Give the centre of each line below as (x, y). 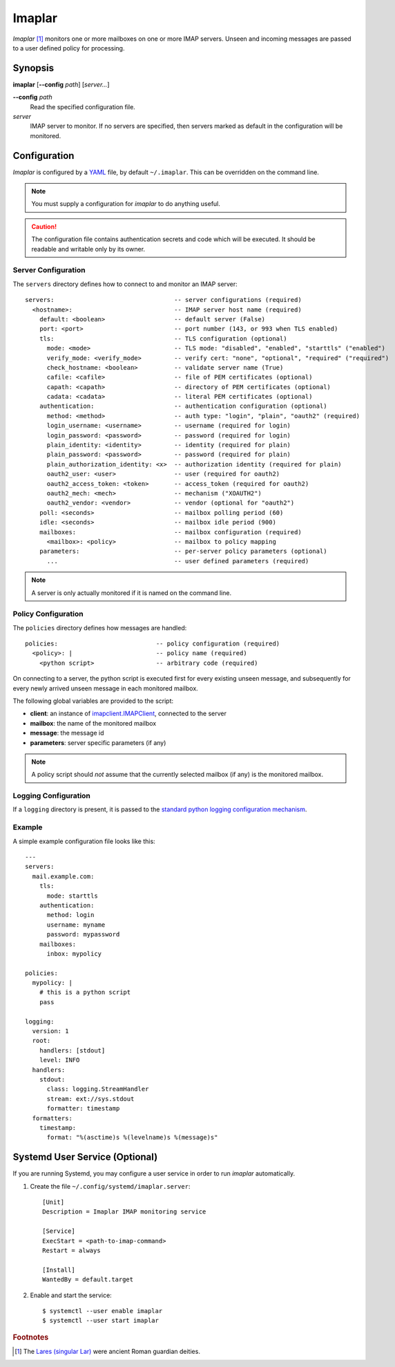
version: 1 (50, 1031)
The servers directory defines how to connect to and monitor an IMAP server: (125, 284)
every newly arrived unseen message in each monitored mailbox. (105, 688)
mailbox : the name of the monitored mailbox (93, 723)
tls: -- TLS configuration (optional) (163, 338)
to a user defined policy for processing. (69, 48)
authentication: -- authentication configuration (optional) (183, 406)
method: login (70, 915)
